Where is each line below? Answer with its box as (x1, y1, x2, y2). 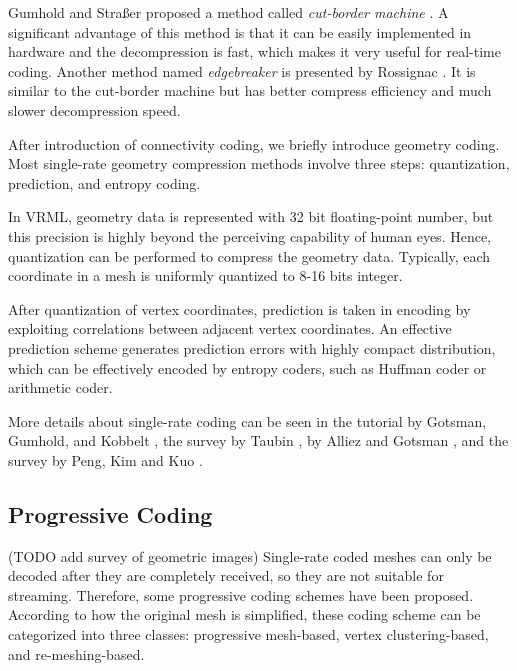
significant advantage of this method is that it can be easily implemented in (8, 21, 472, 42)
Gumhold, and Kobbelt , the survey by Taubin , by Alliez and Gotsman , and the (8, 430, 509, 451)
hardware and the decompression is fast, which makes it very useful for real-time (8, 41, 501, 62)
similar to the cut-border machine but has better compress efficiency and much (8, 80, 492, 101)
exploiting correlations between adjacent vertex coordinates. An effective (8, 318, 452, 339)
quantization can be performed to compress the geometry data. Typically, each (8, 245, 491, 266)
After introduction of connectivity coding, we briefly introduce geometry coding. (8, 133, 500, 154)
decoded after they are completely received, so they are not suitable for (8, 565, 444, 586)
